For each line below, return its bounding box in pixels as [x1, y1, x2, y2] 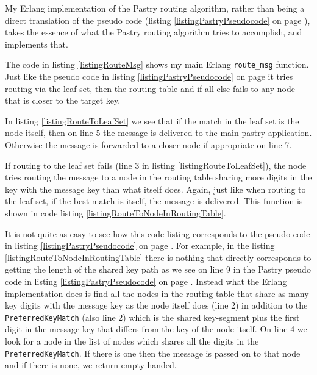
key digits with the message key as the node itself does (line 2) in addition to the [5, 299, 308, 312]
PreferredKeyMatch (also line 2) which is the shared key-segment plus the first [5, 310, 300, 323]
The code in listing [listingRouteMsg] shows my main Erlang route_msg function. [5, 58, 309, 71]
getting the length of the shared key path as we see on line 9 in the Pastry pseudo [5, 263, 311, 276]
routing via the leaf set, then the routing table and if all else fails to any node [5, 82, 295, 95]
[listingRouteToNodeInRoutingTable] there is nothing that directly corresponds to [5, 251, 312, 263]
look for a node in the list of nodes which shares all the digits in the [5, 334, 259, 347]
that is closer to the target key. [5, 94, 121, 107]
